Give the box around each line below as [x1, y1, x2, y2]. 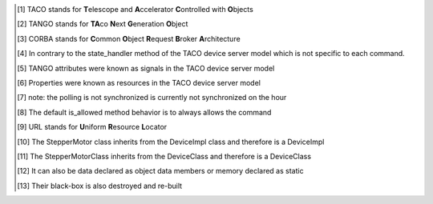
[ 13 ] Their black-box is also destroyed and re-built [17, 181, 183, 190]
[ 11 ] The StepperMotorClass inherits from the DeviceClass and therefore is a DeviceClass [17, 151, 312, 161]
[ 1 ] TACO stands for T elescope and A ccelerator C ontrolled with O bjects [17, 5, 254, 14]
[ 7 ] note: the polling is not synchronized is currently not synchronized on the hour [17, 93, 287, 102]
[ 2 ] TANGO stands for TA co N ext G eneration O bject [17, 19, 188, 29]
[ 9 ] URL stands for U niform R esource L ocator [17, 122, 168, 132]
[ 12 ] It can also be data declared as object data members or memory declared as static [17, 166, 304, 176]
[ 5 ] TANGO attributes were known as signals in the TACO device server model [17, 63, 275, 73]
